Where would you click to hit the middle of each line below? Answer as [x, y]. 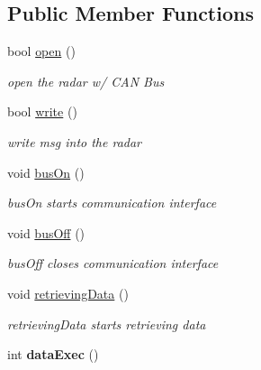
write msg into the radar [75, 141]
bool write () [42, 111]
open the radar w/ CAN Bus [86, 81]
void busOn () [46, 172]
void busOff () [46, 232]
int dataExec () [53, 354]
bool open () [41, 51]
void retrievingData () [68, 293]
